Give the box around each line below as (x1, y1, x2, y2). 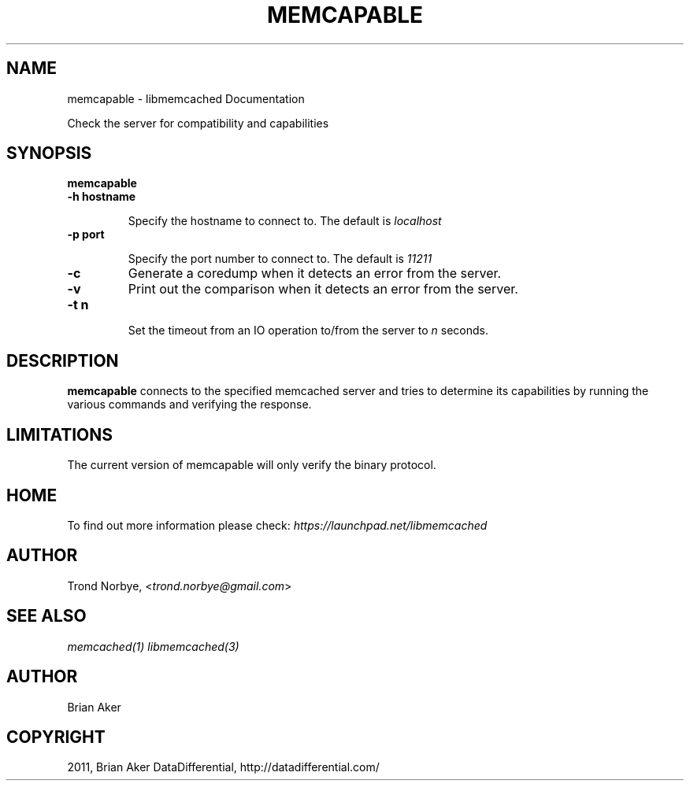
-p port (67, 227, 105, 242)
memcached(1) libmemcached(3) (67, 639, 239, 653)
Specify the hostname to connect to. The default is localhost (128, 214, 442, 228)
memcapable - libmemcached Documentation (67, 91, 305, 105)
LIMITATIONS (6, 424, 113, 445)
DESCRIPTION (6, 350, 119, 371)
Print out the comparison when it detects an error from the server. (128, 281, 518, 297)
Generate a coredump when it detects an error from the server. (128, 265, 502, 282)
